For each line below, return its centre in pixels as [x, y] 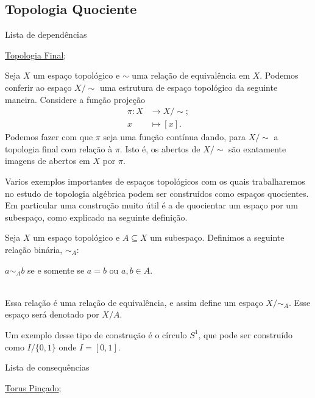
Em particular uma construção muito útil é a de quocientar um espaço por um [151, 205]
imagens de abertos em [48, 161]
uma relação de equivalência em [191, 75]
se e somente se [56, 270]
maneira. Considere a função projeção [75, 99]
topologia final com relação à [59, 148]
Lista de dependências [46, 34]
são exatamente [257, 148]
